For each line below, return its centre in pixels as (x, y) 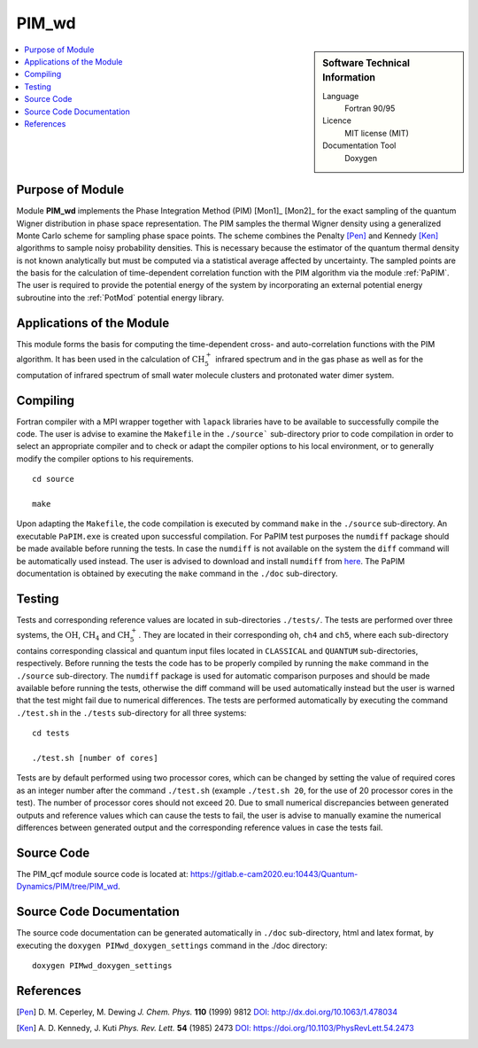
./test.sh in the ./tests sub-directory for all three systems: (131, 712)
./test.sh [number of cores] (95, 758)
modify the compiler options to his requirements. (105, 458)
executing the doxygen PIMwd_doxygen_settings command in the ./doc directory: (172, 945)
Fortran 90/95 (370, 109)
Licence (337, 120)
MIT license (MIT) (377, 133)
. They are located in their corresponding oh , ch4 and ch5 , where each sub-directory (293, 635)
